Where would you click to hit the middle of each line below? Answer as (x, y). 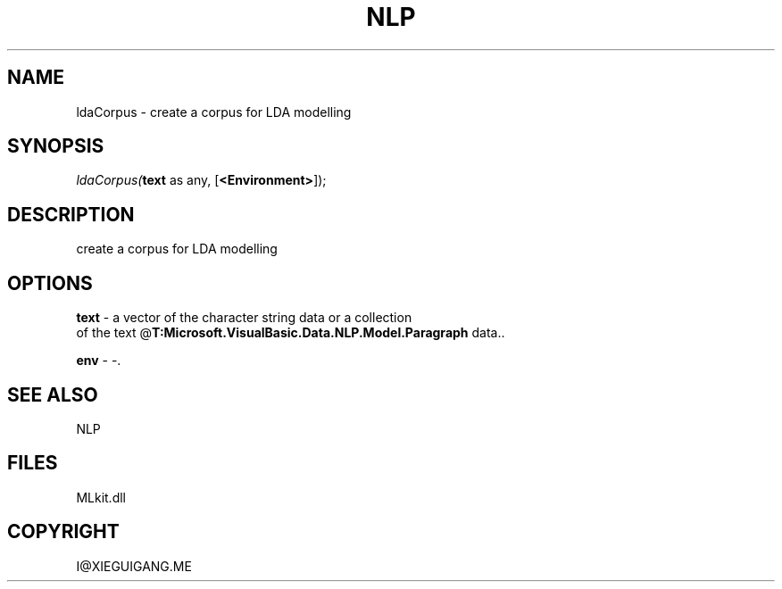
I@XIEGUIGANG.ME (134, 566)
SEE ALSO (53, 394)
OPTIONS (50, 283)
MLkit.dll (101, 497)
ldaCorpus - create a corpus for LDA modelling (214, 112)
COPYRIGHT (63, 532)
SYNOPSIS (56, 146)
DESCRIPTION (71, 214)
